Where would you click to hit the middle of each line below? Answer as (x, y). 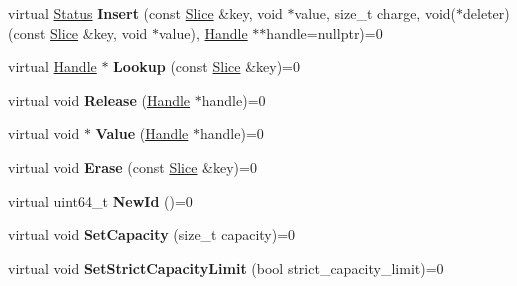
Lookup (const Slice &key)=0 (206, 66)
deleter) (486, 13)
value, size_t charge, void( (375, 13)
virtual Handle (52, 66)
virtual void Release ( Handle (99, 99)
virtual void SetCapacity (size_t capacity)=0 (152, 234)
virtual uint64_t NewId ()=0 (100, 200)
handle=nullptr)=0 (324, 32)
